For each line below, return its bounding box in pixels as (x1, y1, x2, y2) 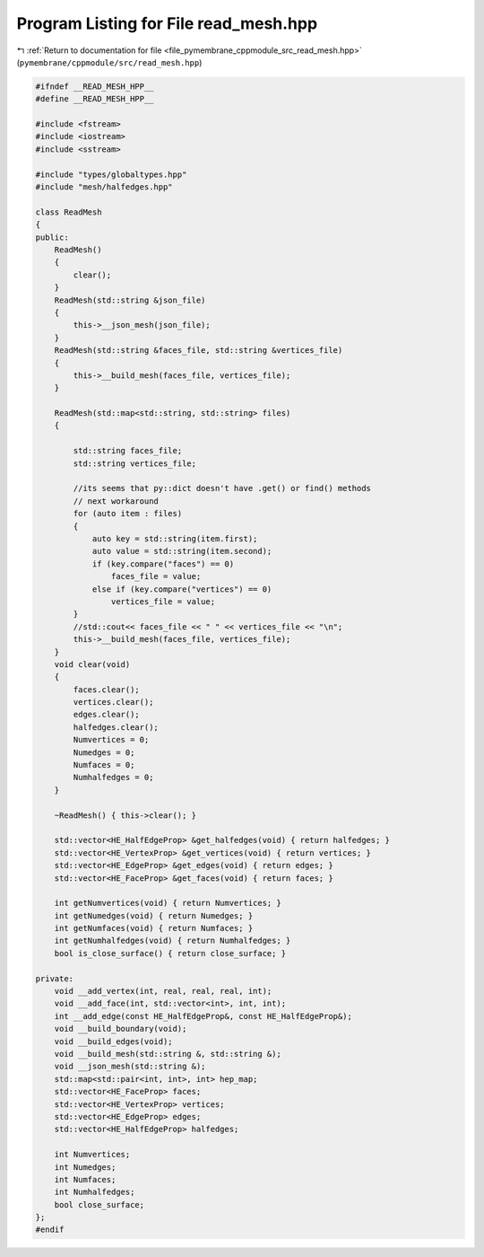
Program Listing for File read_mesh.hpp (16, 13, 318, 33)
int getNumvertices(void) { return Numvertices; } (54, 898, 281, 909)
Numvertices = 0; (73, 734, 150, 745)
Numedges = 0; (73, 747, 135, 758)
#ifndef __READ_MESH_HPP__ (35, 81, 154, 92)
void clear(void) (54, 659, 131, 669)
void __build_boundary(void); (54, 1024, 187, 1034)
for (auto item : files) (73, 508, 183, 519)
